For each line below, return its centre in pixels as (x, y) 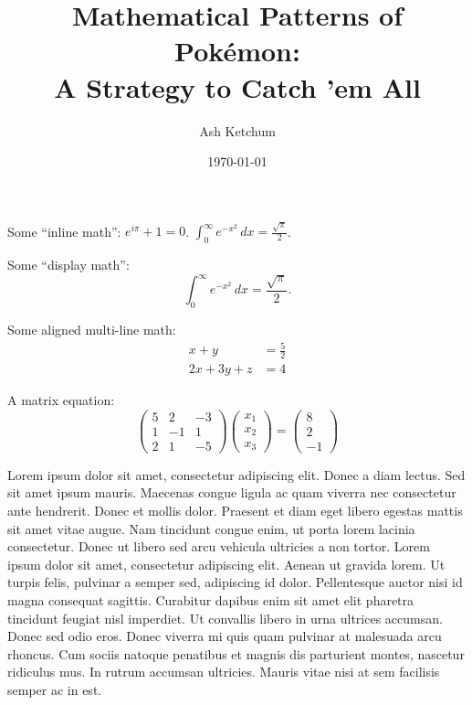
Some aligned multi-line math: (92, 330)
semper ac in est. (55, 689)
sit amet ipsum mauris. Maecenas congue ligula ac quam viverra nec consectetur (232, 492)
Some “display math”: (68, 265)
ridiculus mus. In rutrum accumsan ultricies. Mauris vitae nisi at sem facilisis (224, 672)
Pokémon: (237, 51)
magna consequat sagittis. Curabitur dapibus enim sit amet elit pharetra (211, 599)
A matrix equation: (61, 400)
